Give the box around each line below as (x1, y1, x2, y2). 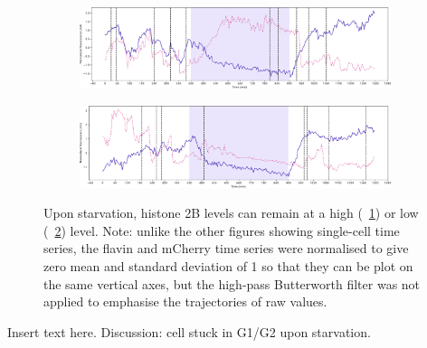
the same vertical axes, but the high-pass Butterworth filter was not (43, 274, 421, 293)
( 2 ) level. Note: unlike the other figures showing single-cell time (43, 221, 400, 240)
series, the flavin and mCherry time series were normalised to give (43, 239, 409, 258)
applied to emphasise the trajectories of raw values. (43, 292, 327, 311)
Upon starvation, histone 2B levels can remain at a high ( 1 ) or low (43, 203, 419, 222)
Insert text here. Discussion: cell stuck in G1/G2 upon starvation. (7, 322, 371, 341)
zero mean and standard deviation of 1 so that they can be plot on (43, 257, 413, 276)
